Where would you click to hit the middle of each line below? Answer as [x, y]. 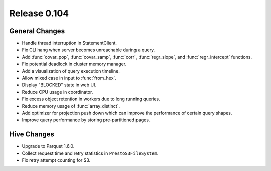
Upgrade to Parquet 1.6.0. [48, 146]
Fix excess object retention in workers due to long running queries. [91, 99]
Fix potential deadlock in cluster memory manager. [74, 64]
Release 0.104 [39, 13]
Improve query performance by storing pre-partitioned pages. [86, 120]
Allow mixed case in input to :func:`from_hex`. [69, 78]
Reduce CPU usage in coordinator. [57, 92]
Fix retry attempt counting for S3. [56, 160]
